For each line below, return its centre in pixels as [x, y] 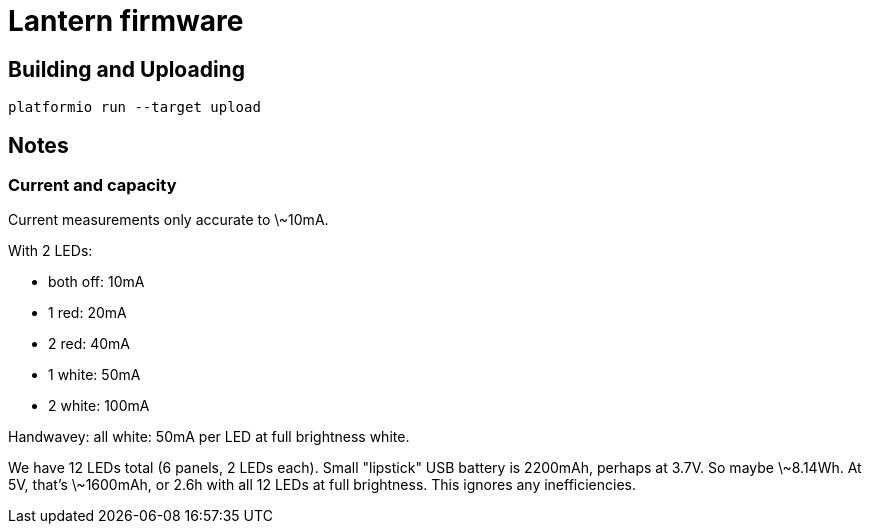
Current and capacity [92, 185]
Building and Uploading [126, 69]
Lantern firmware [126, 21]
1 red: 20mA [87, 313]
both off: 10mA [96, 282]
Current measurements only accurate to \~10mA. [168, 220]
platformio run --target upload [134, 107]
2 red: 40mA [89, 344]
